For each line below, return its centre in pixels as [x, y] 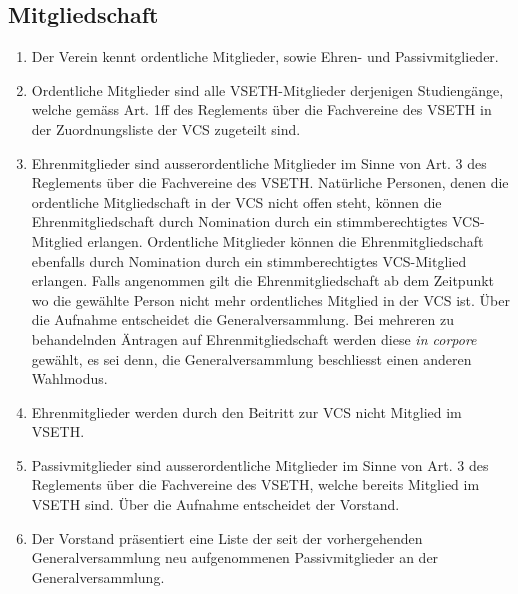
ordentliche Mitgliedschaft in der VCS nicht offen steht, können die [236, 201]
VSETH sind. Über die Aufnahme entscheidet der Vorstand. [215, 504]
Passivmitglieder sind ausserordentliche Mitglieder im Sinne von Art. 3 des [260, 464]
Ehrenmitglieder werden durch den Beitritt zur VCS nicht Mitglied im [246, 411]
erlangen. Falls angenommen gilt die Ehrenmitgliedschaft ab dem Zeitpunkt [263, 280]
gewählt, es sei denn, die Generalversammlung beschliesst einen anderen [251, 358]
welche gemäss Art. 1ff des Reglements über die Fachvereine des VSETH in [261, 109]
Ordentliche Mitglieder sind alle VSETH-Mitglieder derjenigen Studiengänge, [267, 89]
